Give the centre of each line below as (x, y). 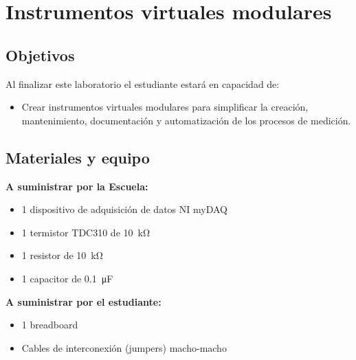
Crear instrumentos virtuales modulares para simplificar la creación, (165, 107)
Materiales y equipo (78, 157)
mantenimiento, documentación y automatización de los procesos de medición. (186, 120)
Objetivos (40, 55)
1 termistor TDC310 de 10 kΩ (86, 232)
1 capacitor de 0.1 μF (67, 278)
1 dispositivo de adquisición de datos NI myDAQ (124, 209)
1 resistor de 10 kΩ (62, 255)
